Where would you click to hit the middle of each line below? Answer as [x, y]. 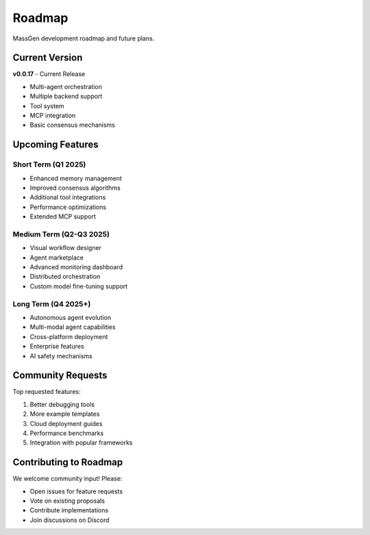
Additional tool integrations [68, 197]
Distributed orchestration [65, 277]
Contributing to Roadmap [68, 462]
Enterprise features [57, 347]
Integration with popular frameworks [81, 443]
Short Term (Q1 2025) [49, 164]
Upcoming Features [56, 145]
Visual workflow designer [66, 248]
